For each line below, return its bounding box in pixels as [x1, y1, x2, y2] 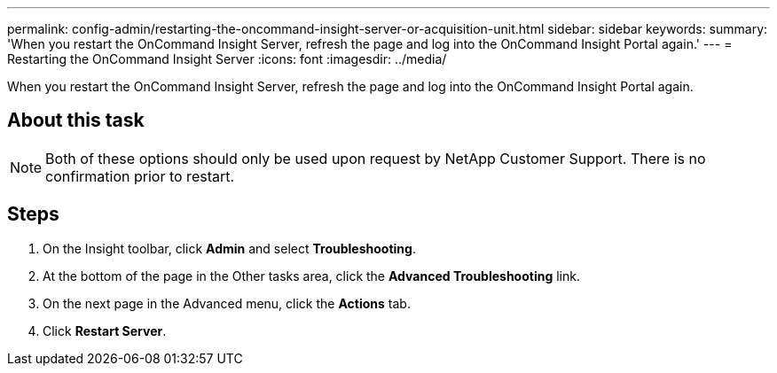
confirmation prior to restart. [45, 167, 235, 185]
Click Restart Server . [43, 322, 167, 338]
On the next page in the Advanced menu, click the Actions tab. [43, 295, 411, 311]
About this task [7, 109, 145, 132]
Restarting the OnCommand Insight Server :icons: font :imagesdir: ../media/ [7, 51, 447, 66]
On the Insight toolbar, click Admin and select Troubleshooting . [43, 240, 416, 256]
